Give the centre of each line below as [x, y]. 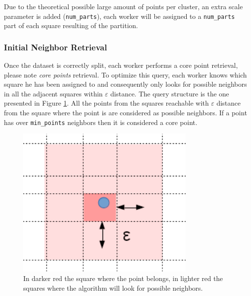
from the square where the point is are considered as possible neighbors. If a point [125, 113]
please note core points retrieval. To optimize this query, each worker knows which [125, 74]
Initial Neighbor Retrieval [56, 47]
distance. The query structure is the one [170, 93]
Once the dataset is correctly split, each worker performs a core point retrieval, [121, 65]
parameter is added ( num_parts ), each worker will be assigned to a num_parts [119, 16]
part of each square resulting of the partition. [71, 25]
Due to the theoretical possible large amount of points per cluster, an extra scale [123, 6]
